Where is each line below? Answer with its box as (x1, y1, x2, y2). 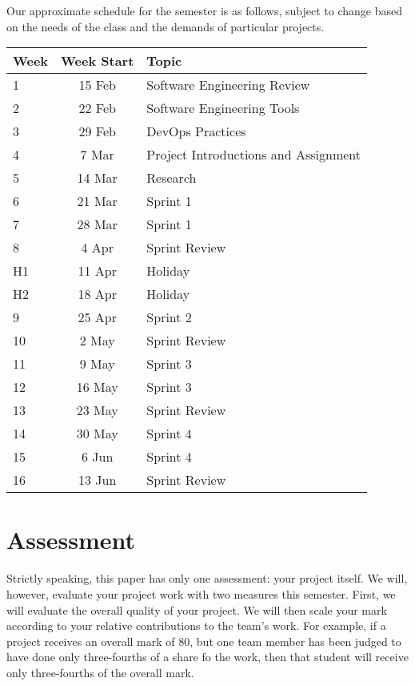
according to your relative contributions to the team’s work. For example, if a (6, 617, 386, 634)
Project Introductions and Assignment (146, 145, 361, 164)
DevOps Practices (146, 122, 246, 141)
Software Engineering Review (146, 75, 310, 95)
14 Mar (77, 168, 118, 188)
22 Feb (78, 99, 116, 118)
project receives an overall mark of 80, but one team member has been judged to (6, 632, 401, 649)
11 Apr (78, 261, 117, 280)
